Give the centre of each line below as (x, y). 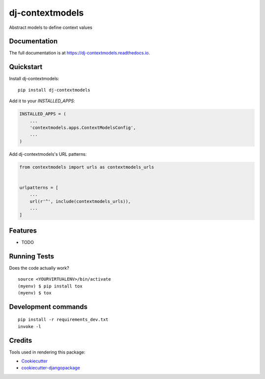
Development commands (48, 307)
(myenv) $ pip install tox (50, 286)
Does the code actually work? (39, 268)
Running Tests (31, 256)
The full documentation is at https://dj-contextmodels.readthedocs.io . (79, 53)
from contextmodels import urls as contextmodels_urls (87, 167)
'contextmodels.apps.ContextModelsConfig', (83, 128)
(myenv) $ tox (35, 293)
